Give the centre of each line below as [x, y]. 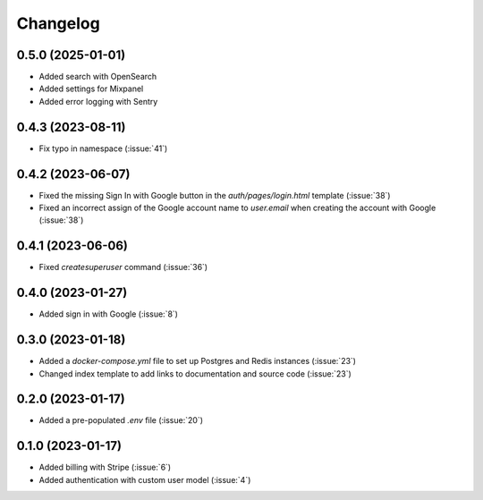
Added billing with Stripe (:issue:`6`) [105, 467]
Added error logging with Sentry [98, 101]
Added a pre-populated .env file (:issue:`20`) [121, 420]
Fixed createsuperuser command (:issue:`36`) [123, 267]
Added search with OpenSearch [98, 77]
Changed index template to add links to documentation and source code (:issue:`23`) [195, 373]
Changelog [58, 23]
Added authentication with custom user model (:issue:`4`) [145, 479]
